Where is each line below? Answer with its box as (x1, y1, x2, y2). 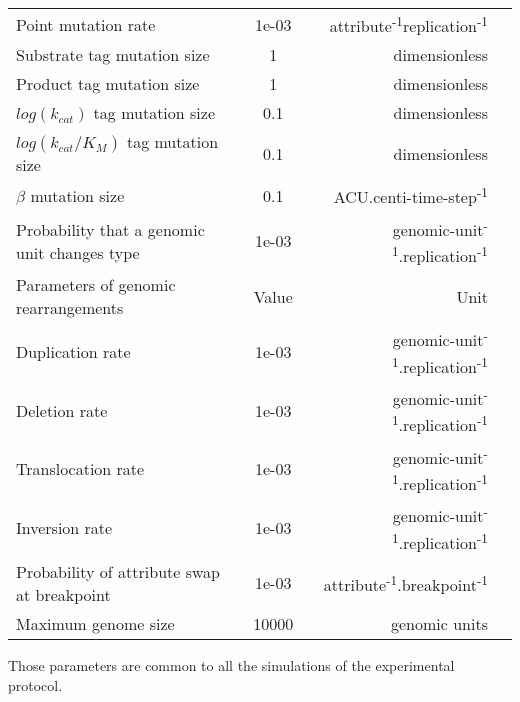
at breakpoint (16, 582, 111, 606)
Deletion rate (16, 398, 108, 422)
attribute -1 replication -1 (329, 11, 488, 38)
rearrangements (16, 296, 124, 320)
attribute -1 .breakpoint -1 (323, 569, 488, 597)
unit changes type (16, 240, 140, 264)
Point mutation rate (16, 12, 156, 36)
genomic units (391, 611, 488, 635)
